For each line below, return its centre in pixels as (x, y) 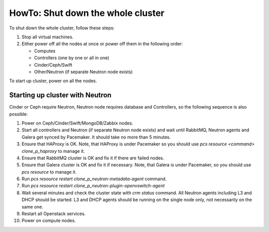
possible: (19, 114)
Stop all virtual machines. (48, 37)
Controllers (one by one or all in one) (72, 58)
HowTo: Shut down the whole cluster (87, 13)
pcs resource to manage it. (49, 172)
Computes (45, 51)
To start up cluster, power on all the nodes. (53, 81)
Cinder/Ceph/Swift (53, 65)
